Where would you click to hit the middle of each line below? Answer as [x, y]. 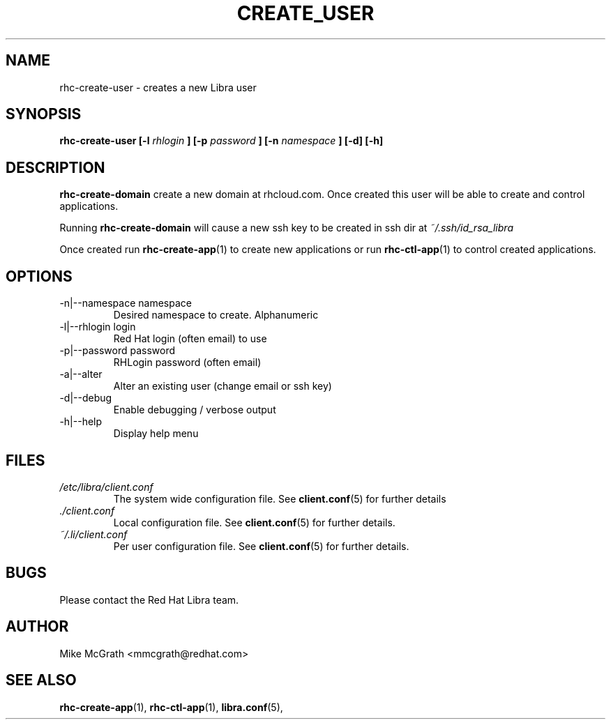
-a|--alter [81, 374]
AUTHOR [37, 627]
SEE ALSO [41, 680]
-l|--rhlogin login [98, 327]
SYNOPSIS [44, 114]
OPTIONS [39, 276]
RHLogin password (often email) [187, 362]
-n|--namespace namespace [126, 303]
